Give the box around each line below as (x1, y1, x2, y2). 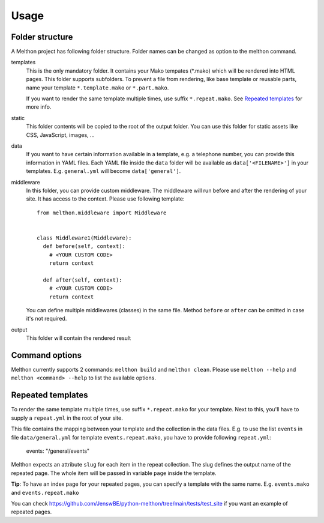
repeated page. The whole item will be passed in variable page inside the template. (11, 469, 217, 477)
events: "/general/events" (26, 447, 90, 455)
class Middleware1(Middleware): (37, 234, 132, 241)
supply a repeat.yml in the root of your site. (11, 414, 123, 422)
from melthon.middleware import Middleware (37, 209, 167, 216)
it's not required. (26, 315, 67, 322)
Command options (11, 350, 82, 360)
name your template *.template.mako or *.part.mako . (26, 84, 169, 91)
